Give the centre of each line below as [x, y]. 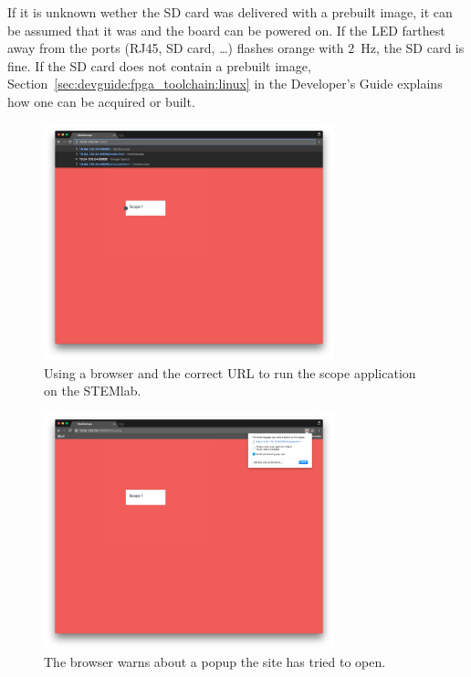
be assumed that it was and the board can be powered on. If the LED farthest [226, 30]
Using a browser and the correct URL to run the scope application [230, 372]
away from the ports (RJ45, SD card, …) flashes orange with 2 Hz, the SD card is [236, 48]
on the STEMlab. [93, 391]
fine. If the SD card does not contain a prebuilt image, [159, 65]
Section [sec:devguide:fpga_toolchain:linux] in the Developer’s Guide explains [225, 84]
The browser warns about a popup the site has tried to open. [215, 662]
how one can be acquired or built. [101, 101]
